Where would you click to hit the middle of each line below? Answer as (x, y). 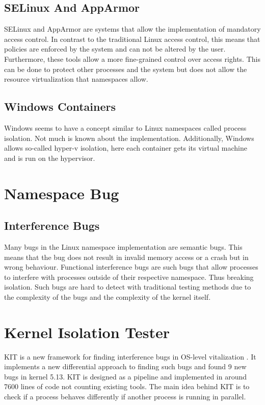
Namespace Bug (62, 193)
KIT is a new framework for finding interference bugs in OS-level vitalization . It (130, 356)
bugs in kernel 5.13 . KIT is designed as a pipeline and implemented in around (126, 376)
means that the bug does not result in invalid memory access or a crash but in (126, 257)
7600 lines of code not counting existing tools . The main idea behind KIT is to (127, 386)
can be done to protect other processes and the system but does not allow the (126, 69)
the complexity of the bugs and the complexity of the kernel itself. (108, 296)
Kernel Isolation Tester (87, 332)
